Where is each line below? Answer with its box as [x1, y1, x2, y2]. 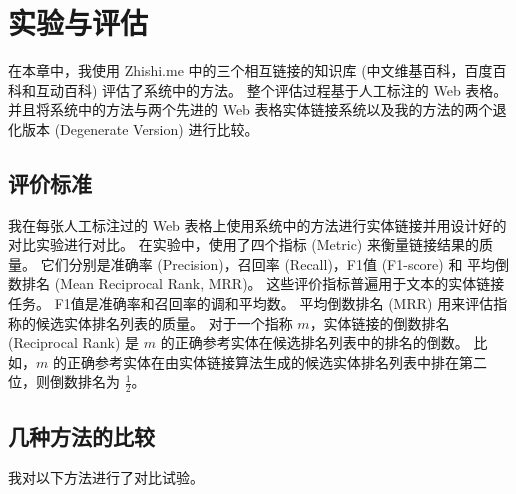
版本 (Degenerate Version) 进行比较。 [21, 118, 259, 139]
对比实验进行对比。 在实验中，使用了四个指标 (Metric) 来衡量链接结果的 [8, 234, 479, 255]
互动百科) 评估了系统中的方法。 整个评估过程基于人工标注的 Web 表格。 [35, 79, 508, 100]
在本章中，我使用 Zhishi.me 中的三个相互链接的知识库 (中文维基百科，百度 [8, 60, 493, 81]
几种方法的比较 [8, 420, 155, 451]
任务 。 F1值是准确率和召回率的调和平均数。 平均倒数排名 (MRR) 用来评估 [8, 293, 494, 314]
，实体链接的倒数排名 [309, 312, 450, 333]
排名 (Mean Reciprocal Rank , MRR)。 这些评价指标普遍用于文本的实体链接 [21, 273, 505, 294]
